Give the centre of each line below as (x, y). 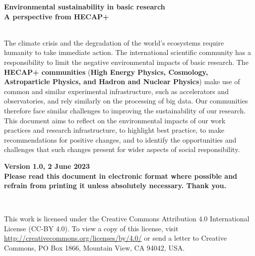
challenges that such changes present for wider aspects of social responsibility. (122, 149)
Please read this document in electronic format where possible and (121, 176)
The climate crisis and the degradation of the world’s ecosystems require (114, 42)
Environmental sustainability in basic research (85, 6)
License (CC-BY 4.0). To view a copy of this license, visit (91, 228)
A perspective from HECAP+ (57, 16)
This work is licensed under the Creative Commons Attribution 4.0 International (127, 219)
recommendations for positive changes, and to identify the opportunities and (120, 139)
